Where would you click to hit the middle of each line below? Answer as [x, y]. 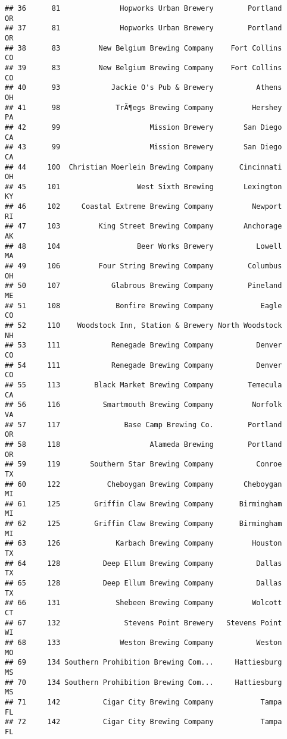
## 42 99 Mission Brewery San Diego [143, 127]
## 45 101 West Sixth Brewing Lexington [143, 187]
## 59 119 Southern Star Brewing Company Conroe [143, 464]
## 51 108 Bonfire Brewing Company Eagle [143, 306]
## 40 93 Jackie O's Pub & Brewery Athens [143, 88]
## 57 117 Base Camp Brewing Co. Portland [143, 425]
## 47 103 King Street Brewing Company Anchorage [143, 226]
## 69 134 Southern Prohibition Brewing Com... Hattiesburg [143, 663]
